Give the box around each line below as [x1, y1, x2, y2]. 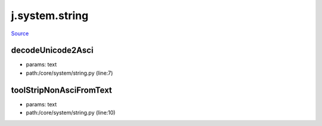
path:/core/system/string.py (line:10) [26, 109, 116, 116]
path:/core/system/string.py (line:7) [26, 69, 113, 76]
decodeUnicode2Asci [11, 45, 94, 56]
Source [11, 30, 29, 37]
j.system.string [11, 9, 89, 22]
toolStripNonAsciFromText [11, 85, 113, 95]
